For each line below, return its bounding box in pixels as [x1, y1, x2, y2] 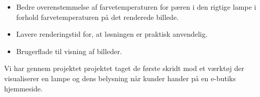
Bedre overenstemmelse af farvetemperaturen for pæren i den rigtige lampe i [16, 2, 256, 12]
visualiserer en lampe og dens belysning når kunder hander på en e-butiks [4, 72, 236, 83]
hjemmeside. [4, 83, 43, 93]
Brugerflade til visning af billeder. [16, 45, 122, 56]
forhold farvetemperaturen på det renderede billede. [16, 11, 179, 22]
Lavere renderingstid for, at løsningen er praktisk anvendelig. [16, 29, 208, 39]
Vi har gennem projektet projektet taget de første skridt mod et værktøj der [4, 63, 245, 74]
